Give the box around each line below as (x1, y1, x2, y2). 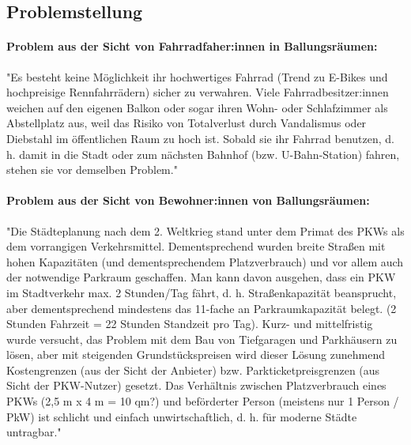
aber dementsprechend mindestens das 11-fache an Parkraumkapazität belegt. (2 (6, 300, 397, 316)
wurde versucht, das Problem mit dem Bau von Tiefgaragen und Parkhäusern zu (6, 330, 398, 347)
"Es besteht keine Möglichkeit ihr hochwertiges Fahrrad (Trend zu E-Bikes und (6, 68, 388, 85)
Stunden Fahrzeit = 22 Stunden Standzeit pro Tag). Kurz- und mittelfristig (6, 315, 373, 332)
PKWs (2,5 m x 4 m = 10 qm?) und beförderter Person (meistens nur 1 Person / (6, 393, 399, 409)
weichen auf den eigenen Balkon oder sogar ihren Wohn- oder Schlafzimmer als (6, 99, 388, 115)
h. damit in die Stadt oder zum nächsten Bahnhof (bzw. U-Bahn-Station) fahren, (6, 145, 400, 162)
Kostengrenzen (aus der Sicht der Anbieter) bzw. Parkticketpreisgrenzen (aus (6, 361, 380, 378)
